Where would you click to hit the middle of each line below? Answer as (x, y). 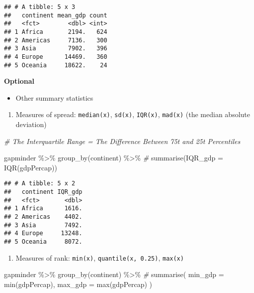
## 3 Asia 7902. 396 (56, 49)
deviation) (31, 124)
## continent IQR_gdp (43, 192)
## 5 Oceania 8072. (43, 242)
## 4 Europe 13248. (43, 233)
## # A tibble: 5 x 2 (40, 184)
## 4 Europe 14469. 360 (56, 57)
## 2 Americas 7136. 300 (56, 40)
